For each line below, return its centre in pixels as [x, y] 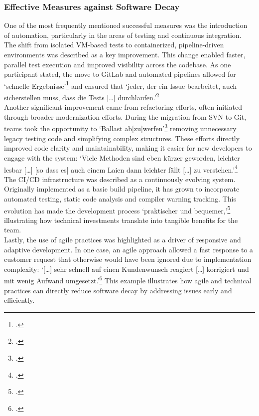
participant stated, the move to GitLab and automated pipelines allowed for [120, 74]
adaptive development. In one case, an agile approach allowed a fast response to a [129, 249]
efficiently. [19, 300]
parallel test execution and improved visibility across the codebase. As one [118, 64]
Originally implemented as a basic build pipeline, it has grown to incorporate [122, 189]
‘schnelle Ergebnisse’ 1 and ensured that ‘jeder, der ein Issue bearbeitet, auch [121, 85]
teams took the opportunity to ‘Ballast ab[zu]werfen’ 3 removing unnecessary [120, 128]
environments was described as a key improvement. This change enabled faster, [125, 54]
